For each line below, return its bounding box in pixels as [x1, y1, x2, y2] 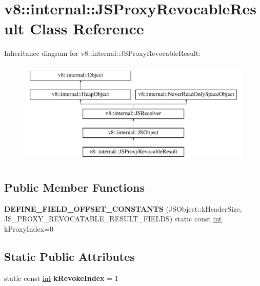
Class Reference [30, 18, 144, 39]
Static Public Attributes [4, 248, 135, 264]
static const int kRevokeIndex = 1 [4, 272, 118, 283]
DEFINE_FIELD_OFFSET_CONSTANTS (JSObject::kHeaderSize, [4, 203, 242, 214]
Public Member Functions [4, 179, 145, 195]
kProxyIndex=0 [4, 223, 53, 234]
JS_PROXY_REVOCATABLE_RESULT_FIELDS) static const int [4, 213, 222, 224]
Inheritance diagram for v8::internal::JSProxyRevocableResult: [4, 48, 201, 58]
